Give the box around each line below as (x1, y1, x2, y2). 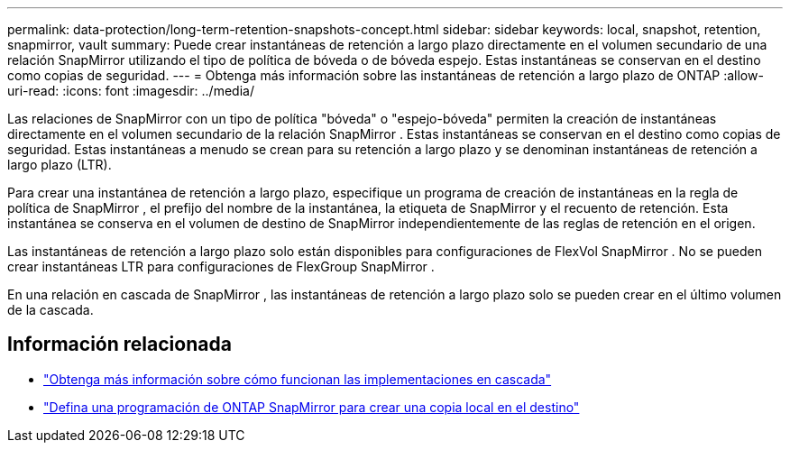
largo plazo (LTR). (7, 157, 112, 172)
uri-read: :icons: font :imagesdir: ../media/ (7, 83, 254, 98)
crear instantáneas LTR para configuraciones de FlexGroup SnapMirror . (7, 259, 435, 274)
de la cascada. (7, 302, 94, 317)
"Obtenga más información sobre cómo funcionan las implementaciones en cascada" (43, 371, 552, 387)
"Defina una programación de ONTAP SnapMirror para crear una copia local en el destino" (43, 399, 580, 415)
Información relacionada (7, 333, 232, 356)
